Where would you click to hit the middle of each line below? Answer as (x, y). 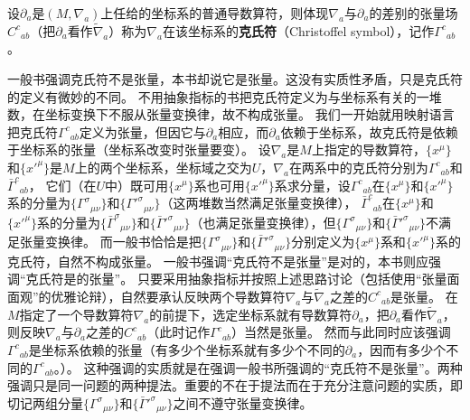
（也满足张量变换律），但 (263, 222)
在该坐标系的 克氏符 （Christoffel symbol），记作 (298, 30)
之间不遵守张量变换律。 (243, 402)
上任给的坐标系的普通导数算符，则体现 (215, 13)
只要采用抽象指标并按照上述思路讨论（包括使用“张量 (292, 279)
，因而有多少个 (402, 349)
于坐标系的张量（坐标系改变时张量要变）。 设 (139, 149)
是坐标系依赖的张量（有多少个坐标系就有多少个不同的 (187, 349)
